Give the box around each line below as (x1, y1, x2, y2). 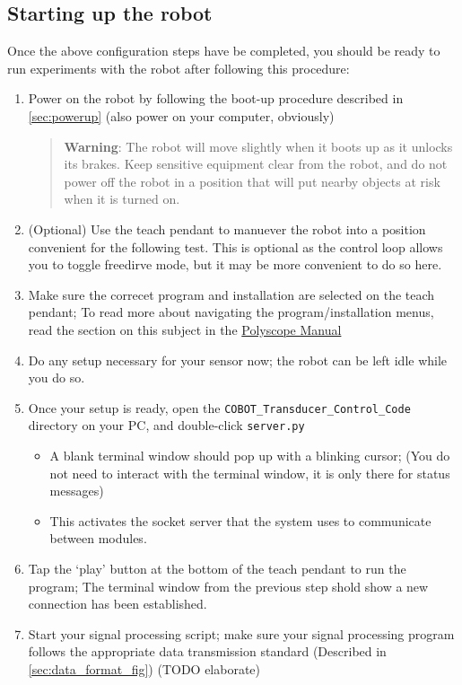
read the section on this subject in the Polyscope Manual (28, 320, 342, 338)
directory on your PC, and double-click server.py (28, 416, 305, 435)
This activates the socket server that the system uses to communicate (49, 511, 431, 530)
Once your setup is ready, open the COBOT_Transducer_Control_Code (28, 398, 411, 417)
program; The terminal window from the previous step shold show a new (28, 576, 429, 595)
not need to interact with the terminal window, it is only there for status (49, 463, 450, 482)
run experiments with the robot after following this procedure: (7, 58, 350, 77)
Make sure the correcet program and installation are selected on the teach (28, 285, 435, 303)
